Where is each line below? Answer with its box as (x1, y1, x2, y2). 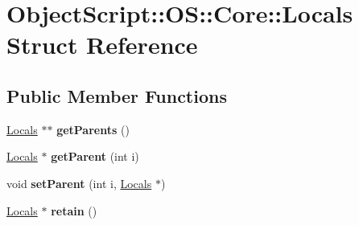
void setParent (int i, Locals (6, 174, 152, 191)
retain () (51, 202, 97, 219)
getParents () (56, 121, 130, 137)
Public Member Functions (6, 83, 227, 108)
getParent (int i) (51, 148, 139, 165)
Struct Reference (6, 28, 198, 61)
